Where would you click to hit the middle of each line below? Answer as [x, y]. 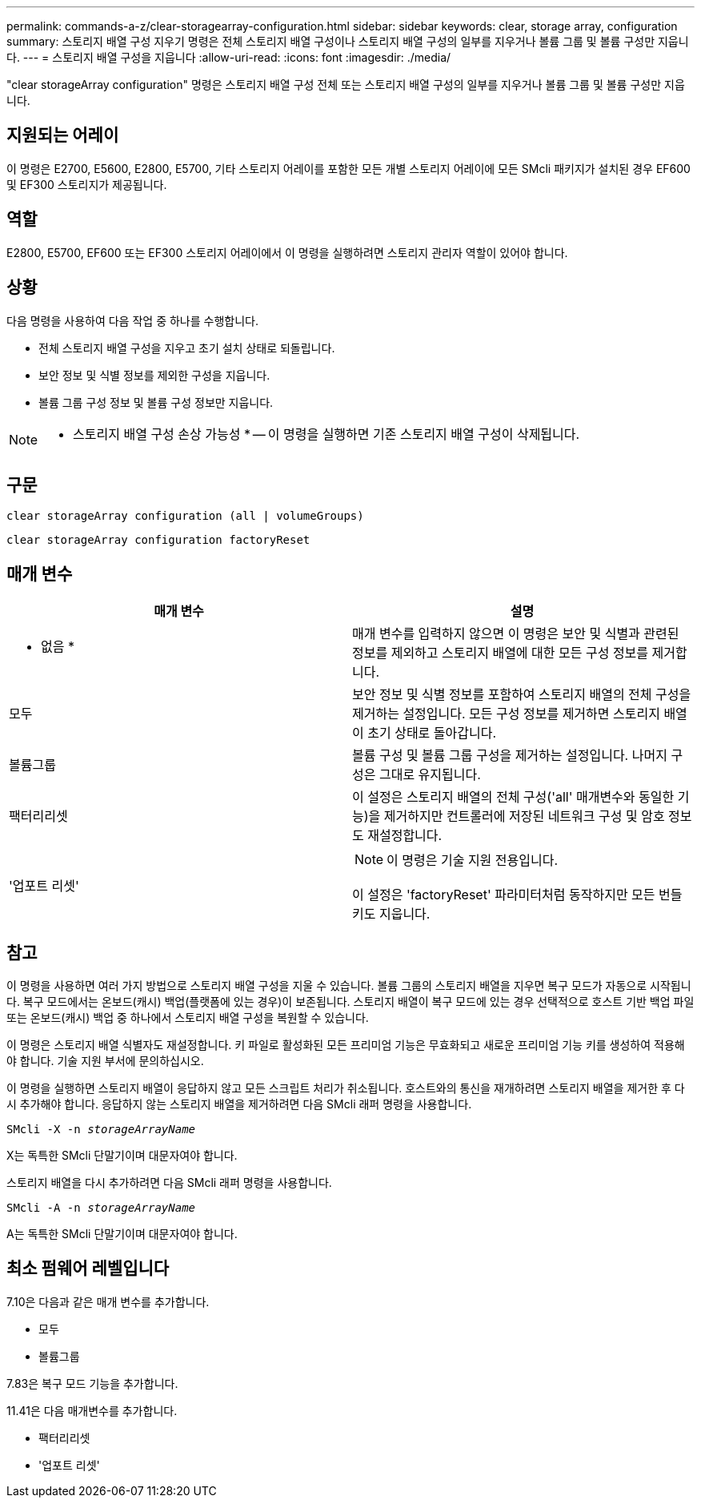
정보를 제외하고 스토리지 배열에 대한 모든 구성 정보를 [501, 653]
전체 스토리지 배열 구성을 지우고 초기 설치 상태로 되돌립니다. [187, 348]
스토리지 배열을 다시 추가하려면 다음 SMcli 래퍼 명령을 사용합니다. [169, 1183]
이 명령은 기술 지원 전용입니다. [473, 861]
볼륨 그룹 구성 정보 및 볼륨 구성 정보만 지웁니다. [156, 402]
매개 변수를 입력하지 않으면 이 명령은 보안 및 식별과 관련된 [516, 634]
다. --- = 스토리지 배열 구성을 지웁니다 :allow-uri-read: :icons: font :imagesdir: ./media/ [229, 57]
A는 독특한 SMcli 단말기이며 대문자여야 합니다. [122, 1234]
